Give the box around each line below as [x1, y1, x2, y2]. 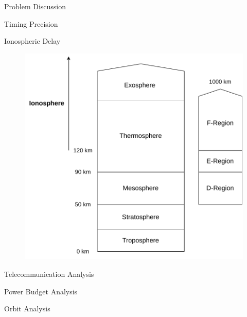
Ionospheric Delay [4, 36, 61, 46]
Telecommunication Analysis [4, 268, 94, 279]
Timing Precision [4, 18, 58, 29]
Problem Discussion [4, 1, 66, 11]
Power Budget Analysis [4, 286, 78, 296]
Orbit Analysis [4, 303, 50, 314]
